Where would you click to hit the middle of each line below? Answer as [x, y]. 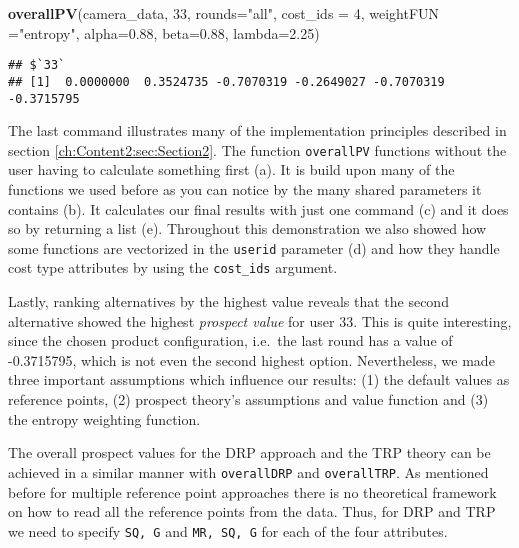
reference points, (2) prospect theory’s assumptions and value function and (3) [248, 399]
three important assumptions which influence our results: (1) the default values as [259, 379]
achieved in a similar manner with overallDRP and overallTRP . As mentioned [248, 471]
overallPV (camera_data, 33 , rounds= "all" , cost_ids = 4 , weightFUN [224, 13]
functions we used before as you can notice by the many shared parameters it [245, 189]
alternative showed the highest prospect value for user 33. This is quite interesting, [260, 320]
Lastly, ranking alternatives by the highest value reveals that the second [228, 301]
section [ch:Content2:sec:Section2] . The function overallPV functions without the [257, 149]
